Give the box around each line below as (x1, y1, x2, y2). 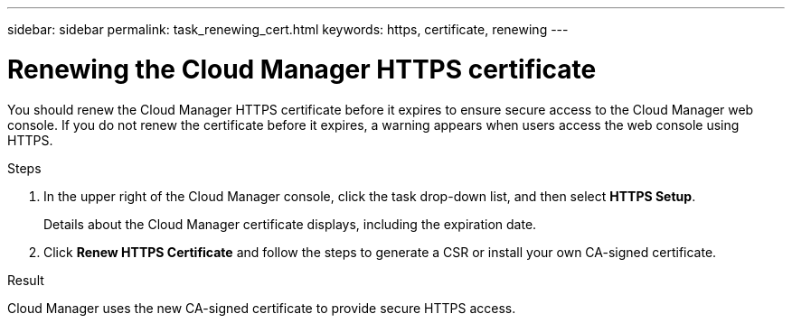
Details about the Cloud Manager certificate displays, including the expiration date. (43, 216, 537, 232)
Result (7, 272, 44, 288)
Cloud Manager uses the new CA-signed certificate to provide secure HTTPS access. (7, 300, 516, 316)
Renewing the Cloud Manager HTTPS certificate (7, 53, 597, 85)
